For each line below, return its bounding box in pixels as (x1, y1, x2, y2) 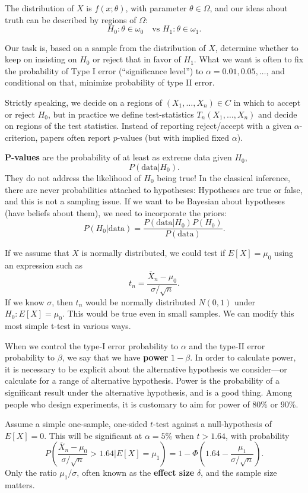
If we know (5, 295, 45, 308)
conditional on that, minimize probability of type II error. (5, 76, 215, 89)
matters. (5, 479, 35, 491)
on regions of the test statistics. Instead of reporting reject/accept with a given (5, 119, 292, 132)
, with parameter (125, 2, 187, 14)
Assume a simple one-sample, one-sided (5, 418, 148, 430)
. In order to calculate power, (190, 351, 296, 364)
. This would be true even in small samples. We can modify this (62, 307, 294, 320)
